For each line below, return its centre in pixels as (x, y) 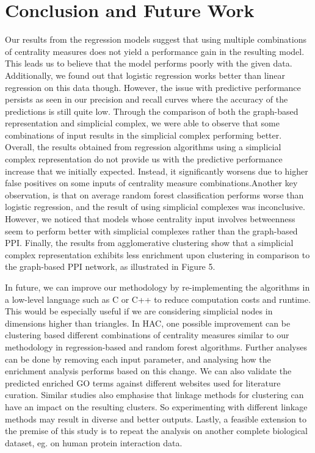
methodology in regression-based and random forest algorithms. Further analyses (156, 346)
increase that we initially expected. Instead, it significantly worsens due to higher (157, 171)
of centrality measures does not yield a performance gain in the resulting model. (155, 51)
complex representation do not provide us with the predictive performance (144, 159)
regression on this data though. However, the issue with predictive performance (153, 87)
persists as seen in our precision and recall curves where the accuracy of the (147, 99)
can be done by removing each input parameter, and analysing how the (138, 359)
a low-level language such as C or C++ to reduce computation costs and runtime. (158, 299)
